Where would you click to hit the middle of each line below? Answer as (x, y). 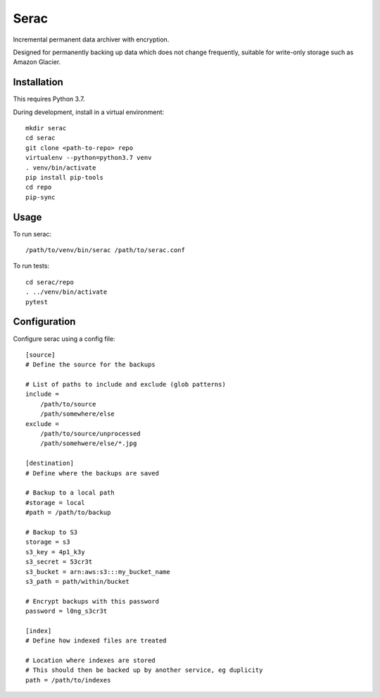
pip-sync (40, 197)
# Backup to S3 (52, 532)
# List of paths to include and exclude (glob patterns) (126, 385)
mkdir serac (46, 128)
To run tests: (31, 266)
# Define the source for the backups (91, 365)
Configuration (44, 322)
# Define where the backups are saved (93, 473)
